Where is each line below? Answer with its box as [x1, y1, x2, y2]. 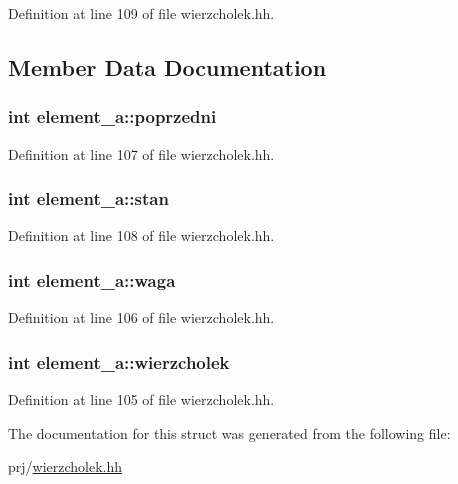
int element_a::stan [8, 186, 169, 211]
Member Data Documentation [8, 51, 327, 82]
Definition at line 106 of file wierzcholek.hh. [8, 307, 275, 328]
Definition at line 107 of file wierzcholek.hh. [8, 143, 275, 164]
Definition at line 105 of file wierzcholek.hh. [8, 389, 275, 410]
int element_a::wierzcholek [8, 349, 230, 374]
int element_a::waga [8, 267, 176, 292]
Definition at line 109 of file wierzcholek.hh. [8, 3, 275, 23]
